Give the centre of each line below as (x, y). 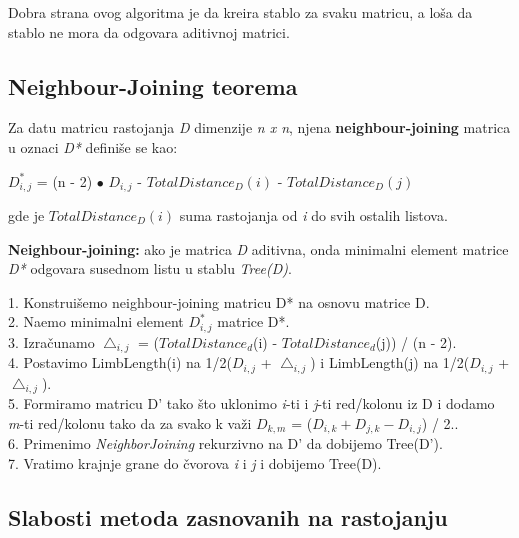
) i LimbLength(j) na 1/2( (390, 362)
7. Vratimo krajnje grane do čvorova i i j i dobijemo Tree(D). (195, 462)
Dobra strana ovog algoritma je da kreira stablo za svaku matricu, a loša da (240, 12)
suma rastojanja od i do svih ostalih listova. (313, 215)
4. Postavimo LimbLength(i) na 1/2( (120, 362)
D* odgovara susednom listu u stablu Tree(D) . (150, 268)
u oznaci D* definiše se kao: (93, 146)
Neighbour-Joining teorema (153, 85)
